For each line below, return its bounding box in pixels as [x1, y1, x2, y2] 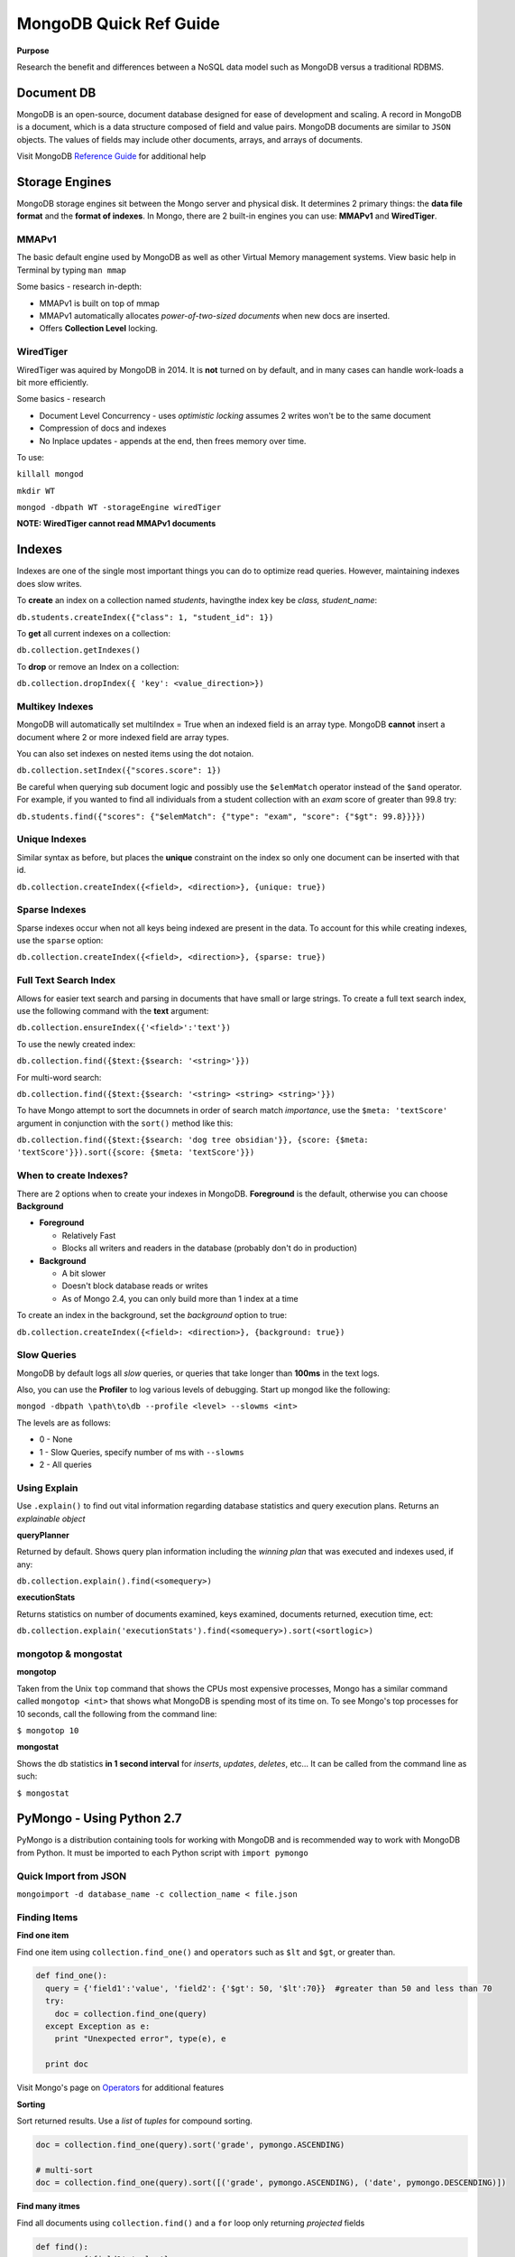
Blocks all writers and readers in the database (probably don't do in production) [61, 1242, 358, 1254]
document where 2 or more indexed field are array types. [16, 731, 230, 742]
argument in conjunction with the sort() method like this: [16, 1118, 234, 1128]
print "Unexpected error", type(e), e [54, 2034, 226, 2044]
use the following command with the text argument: [16, 1005, 209, 1016]
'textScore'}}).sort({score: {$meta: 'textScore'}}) [16, 1147, 255, 1157]
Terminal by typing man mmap [16, 265, 126, 275]
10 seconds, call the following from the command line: [16, 1708, 217, 1719]
